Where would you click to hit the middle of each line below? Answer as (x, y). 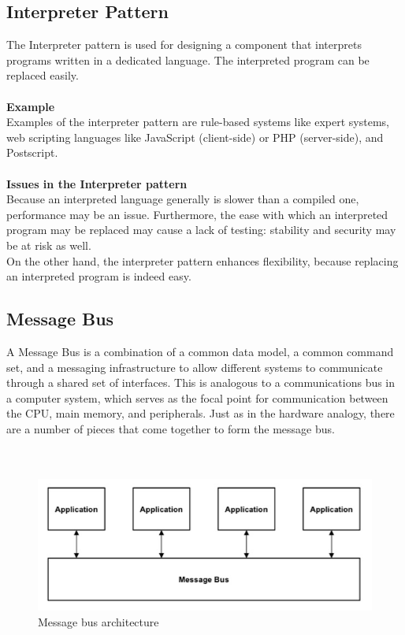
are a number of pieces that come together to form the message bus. (171, 428)
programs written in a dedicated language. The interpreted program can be (188, 59)
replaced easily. (43, 75)
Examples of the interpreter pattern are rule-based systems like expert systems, (198, 122)
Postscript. (32, 152)
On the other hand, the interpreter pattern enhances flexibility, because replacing (202, 260)
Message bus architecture (98, 621)
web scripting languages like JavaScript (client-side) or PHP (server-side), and (195, 137)
